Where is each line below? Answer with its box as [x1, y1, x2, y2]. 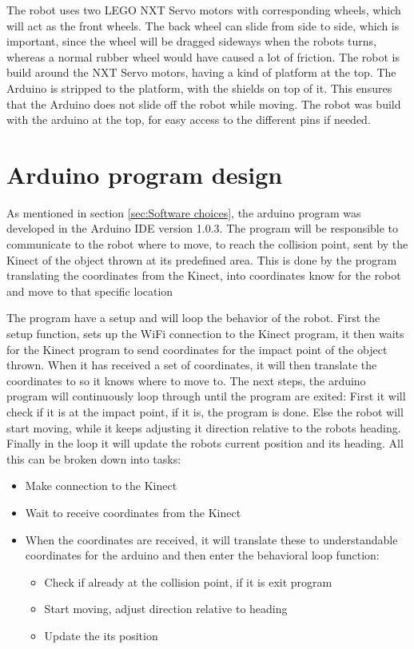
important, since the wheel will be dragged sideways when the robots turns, [6, 33, 376, 50]
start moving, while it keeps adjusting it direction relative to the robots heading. [6, 419, 401, 436]
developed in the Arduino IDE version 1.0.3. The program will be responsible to [6, 220, 399, 237]
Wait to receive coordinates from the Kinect [25, 504, 241, 520]
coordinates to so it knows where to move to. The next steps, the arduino [6, 372, 366, 388]
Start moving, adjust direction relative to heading [44, 600, 288, 617]
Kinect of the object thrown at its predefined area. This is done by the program [6, 251, 397, 268]
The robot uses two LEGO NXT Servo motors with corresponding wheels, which [6, 2, 401, 18]
